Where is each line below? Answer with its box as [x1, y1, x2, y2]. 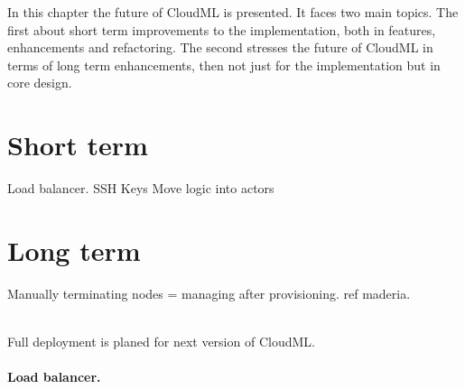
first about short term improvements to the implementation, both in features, [7, 20, 436, 39]
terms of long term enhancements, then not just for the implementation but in [7, 55, 441, 74]
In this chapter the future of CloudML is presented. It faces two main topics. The [7, 3, 459, 21]
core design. [7, 73, 72, 92]
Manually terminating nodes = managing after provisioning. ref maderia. [7, 283, 411, 302]
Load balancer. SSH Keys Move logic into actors [7, 179, 274, 198]
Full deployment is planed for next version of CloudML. [7, 332, 315, 350]
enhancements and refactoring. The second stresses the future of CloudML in [7, 38, 433, 57]
